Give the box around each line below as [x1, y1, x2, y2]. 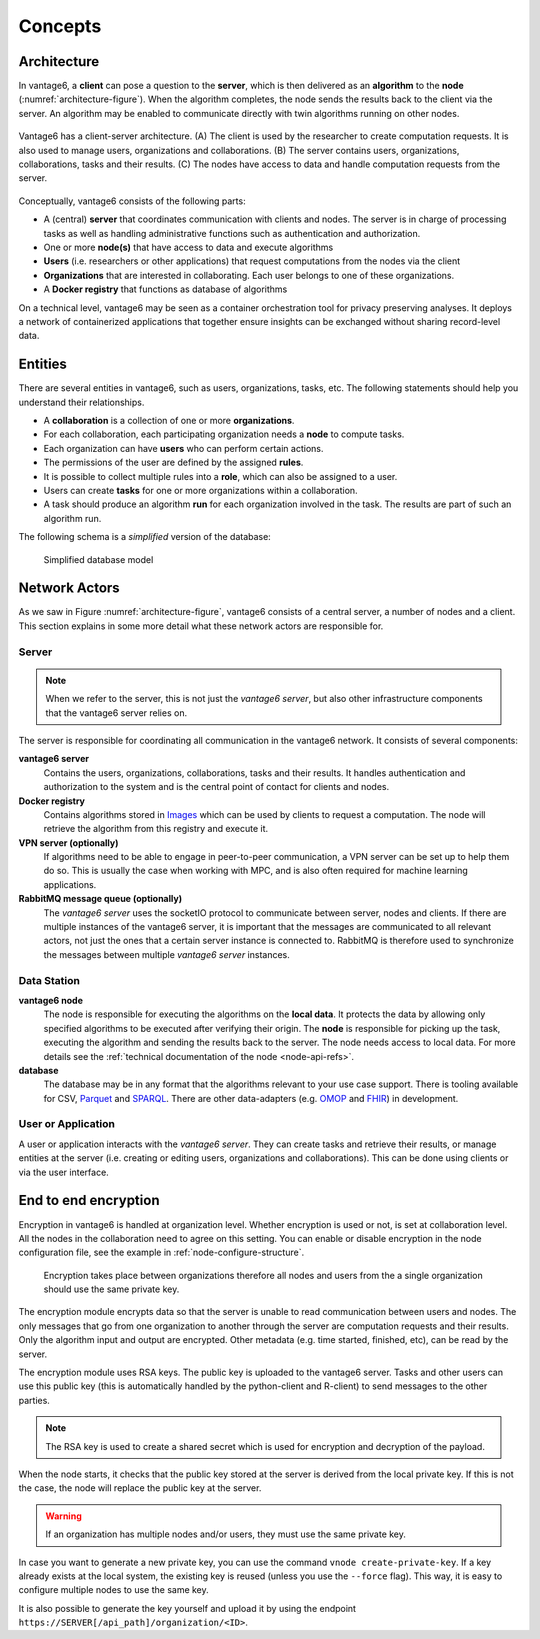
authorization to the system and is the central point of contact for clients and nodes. [43, 781, 390, 793]
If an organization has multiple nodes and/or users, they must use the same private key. [45, 1528, 407, 1540]
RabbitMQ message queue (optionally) [18, 893, 183, 905]
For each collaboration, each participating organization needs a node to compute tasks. [43, 428, 405, 440]
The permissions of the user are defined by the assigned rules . [43, 456, 304, 469]
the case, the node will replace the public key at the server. [18, 1482, 262, 1494]
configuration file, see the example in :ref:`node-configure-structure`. [18, 1246, 305, 1259]
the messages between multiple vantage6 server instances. [43, 948, 290, 960]
